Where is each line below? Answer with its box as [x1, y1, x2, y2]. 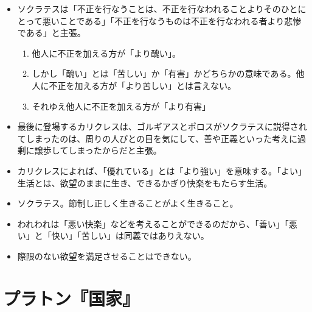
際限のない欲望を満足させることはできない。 [17, 249, 196, 262]
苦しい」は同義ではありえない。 [81, 229, 209, 242]
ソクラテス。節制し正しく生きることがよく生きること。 [17, 197, 238, 210]
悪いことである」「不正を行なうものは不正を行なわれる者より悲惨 [42, 14, 302, 27]
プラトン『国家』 [3, 285, 140, 310]
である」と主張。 [17, 26, 86, 39]
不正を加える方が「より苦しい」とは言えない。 [49, 79, 236, 91]
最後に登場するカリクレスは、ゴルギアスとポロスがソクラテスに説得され [17, 120, 307, 133]
